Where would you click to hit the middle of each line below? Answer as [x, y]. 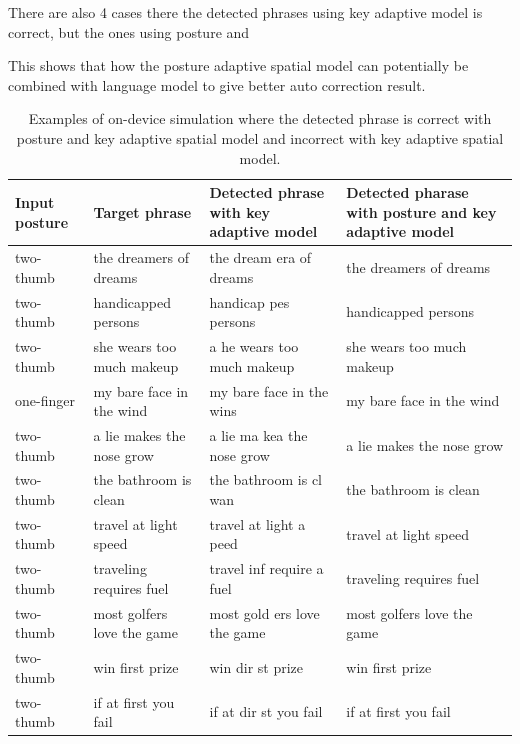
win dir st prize [256, 666]
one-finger [45, 400]
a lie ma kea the [258, 434]
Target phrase [142, 211]
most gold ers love [264, 612]
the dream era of [260, 257]
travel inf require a [266, 568]
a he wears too [254, 346]
